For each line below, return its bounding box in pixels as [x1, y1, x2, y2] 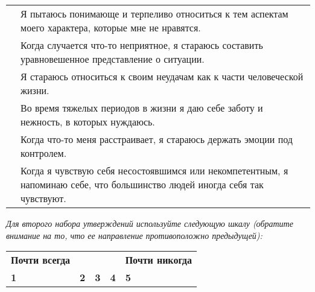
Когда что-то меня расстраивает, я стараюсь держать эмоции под [21, 132, 293, 146]
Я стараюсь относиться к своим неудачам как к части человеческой [21, 69, 304, 83]
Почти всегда [11, 253, 71, 267]
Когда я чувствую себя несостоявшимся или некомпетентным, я [21, 163, 288, 177]
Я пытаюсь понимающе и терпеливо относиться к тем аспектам [21, 7, 288, 21]
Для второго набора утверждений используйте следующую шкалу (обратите [6, 217, 293, 229]
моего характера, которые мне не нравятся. [21, 21, 201, 34]
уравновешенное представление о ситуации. [21, 52, 205, 66]
